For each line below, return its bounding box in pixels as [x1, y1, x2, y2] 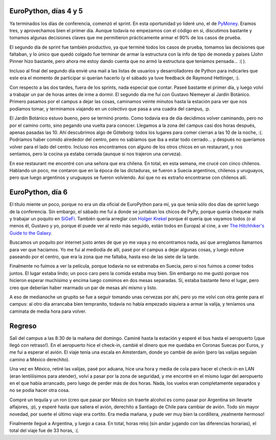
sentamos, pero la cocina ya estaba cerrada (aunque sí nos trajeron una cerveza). [9, 151, 182, 157]
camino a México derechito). [9, 356, 70, 362]
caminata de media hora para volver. [9, 308, 87, 314]
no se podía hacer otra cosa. [9, 387, 70, 393]
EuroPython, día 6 [9, 188, 68, 197]
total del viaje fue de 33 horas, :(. [9, 427, 79, 434]
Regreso [9, 321, 37, 330]
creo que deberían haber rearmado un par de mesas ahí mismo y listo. [9, 284, 158, 291]
